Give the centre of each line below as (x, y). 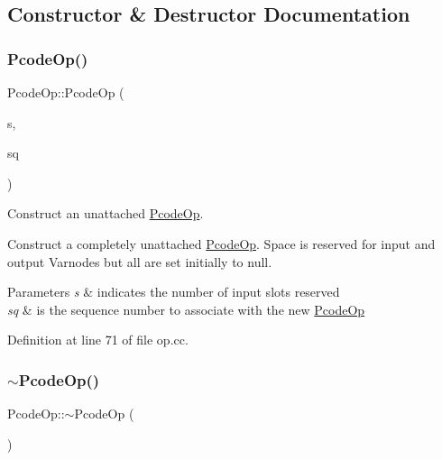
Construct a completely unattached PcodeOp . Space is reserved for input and (221, 243)
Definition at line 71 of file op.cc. (98, 340)
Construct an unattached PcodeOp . (106, 213)
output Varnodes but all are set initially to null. (140, 261)
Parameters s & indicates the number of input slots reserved (174, 292)
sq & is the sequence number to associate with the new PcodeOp (186, 309)
